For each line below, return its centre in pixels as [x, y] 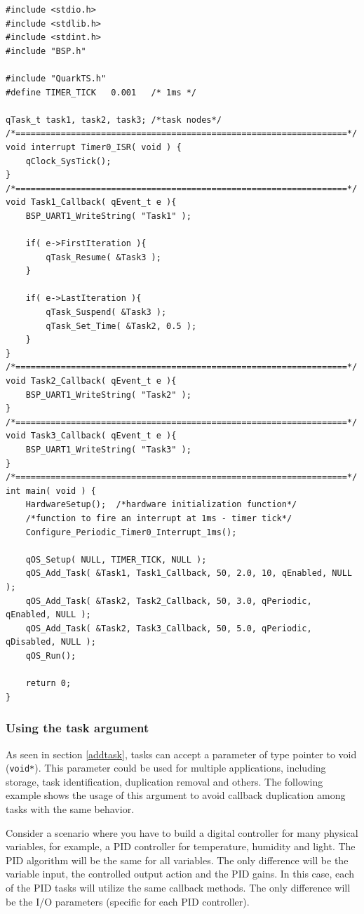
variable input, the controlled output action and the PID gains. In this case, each [180, 874]
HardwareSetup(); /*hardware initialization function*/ [161, 505]
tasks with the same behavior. [70, 808]
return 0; [48, 684]
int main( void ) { [51, 491]
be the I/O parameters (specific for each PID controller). [128, 901]
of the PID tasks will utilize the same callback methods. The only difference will [178, 887]
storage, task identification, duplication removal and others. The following [164, 781]
